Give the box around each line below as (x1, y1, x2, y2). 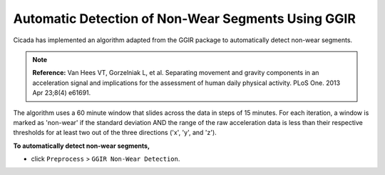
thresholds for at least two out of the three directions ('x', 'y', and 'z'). (13, 129, 217, 137)
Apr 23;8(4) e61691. (32, 89, 91, 97)
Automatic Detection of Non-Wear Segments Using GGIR (13, 11, 356, 26)
